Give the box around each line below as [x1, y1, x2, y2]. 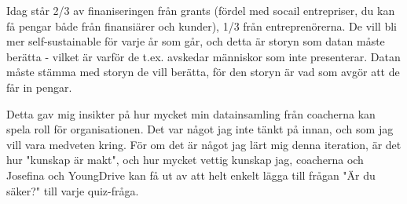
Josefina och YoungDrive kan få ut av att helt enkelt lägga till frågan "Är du [6, 166, 376, 183]
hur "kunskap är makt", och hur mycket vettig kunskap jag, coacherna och [6, 151, 364, 168]
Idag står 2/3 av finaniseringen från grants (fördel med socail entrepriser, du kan [6, 2, 395, 18]
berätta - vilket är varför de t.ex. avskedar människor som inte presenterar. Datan [6, 48, 401, 64]
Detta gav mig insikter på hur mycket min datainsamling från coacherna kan [6, 105, 376, 122]
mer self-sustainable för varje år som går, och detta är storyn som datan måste [6, 33, 385, 49]
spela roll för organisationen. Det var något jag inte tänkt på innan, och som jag [6, 121, 394, 137]
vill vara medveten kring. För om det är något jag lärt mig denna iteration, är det [6, 136, 401, 152]
